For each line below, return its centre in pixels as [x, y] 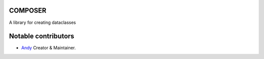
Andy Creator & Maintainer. [48, 48]
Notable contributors [42, 36]
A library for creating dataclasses [43, 22]
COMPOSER [28, 10]
